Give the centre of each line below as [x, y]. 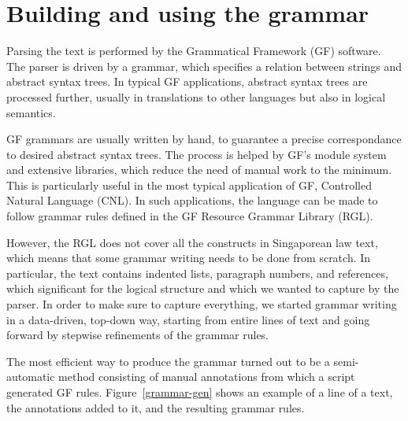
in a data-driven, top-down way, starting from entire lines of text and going [188, 319]
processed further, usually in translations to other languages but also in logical [196, 96]
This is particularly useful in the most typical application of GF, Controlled [189, 185]
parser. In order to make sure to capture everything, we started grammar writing [202, 304]
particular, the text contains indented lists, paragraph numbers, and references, [197, 273]
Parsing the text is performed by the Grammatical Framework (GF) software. [194, 51]
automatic [31, 377]
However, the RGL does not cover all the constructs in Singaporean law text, [192, 242]
